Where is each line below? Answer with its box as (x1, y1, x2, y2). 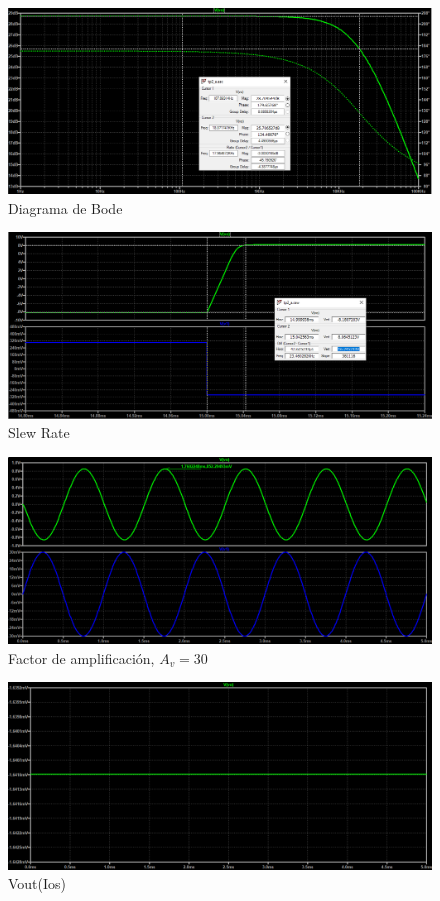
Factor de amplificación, (8, 647, 155, 668)
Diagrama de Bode (8, 197, 123, 218)
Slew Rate (8, 422, 70, 443)
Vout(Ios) (8, 873, 67, 894)
